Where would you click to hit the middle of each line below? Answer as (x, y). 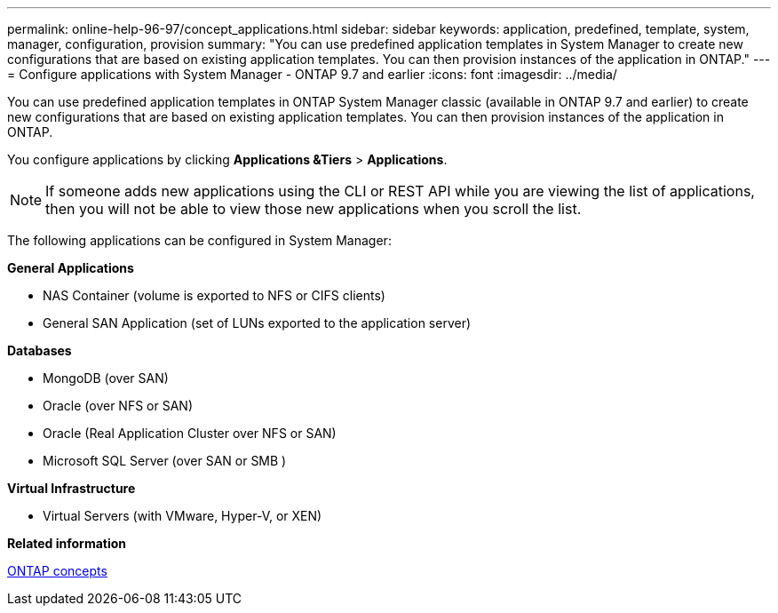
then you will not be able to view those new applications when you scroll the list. (314, 209)
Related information (67, 543)
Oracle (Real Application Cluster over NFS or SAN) (190, 433)
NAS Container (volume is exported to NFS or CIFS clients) (214, 295)
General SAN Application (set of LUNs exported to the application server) (257, 323)
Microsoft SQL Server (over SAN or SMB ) (165, 461)
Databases (40, 350)
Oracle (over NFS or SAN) (118, 406)
